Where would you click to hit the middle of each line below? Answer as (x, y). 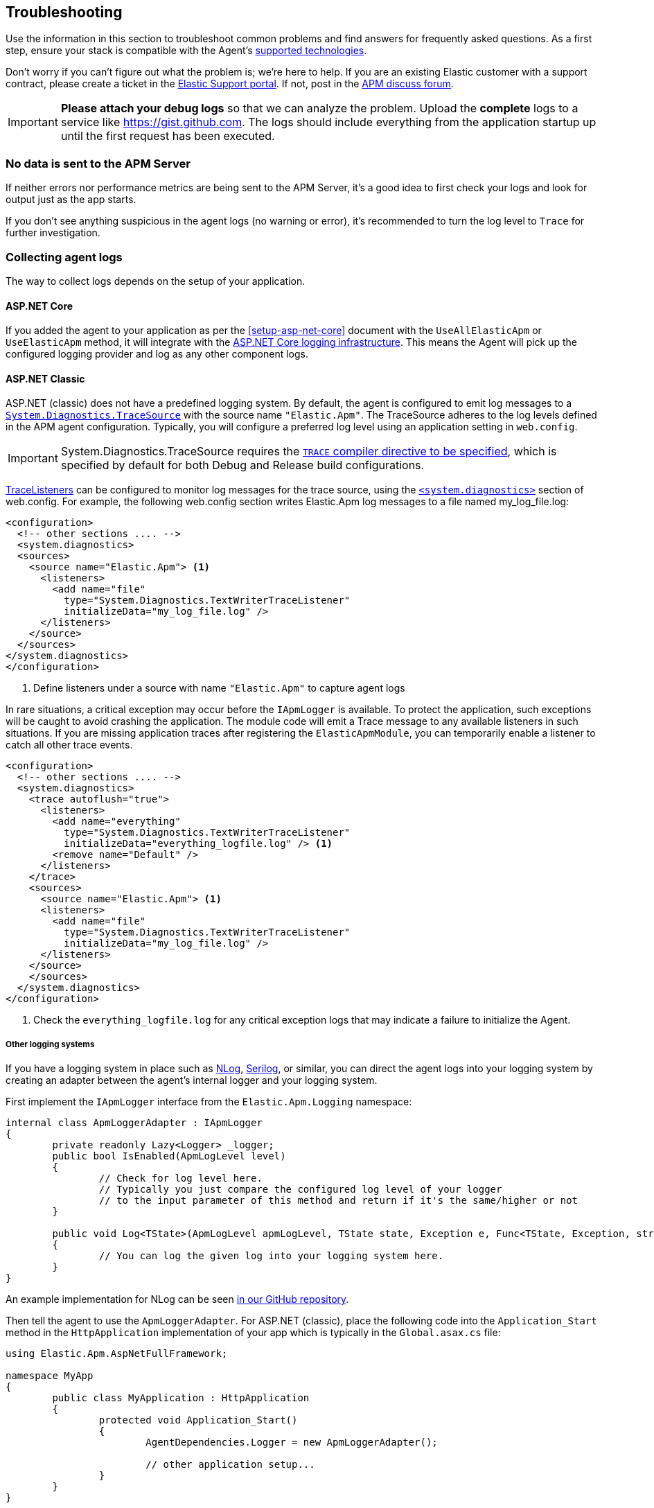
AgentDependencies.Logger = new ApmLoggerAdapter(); (292, 1443)
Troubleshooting (64, 12)
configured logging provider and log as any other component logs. (157, 354)
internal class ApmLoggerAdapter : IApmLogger (134, 1123)
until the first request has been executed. (168, 136)
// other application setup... (230, 1465)
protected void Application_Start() (198, 1420)
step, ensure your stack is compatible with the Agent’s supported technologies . (186, 51)
